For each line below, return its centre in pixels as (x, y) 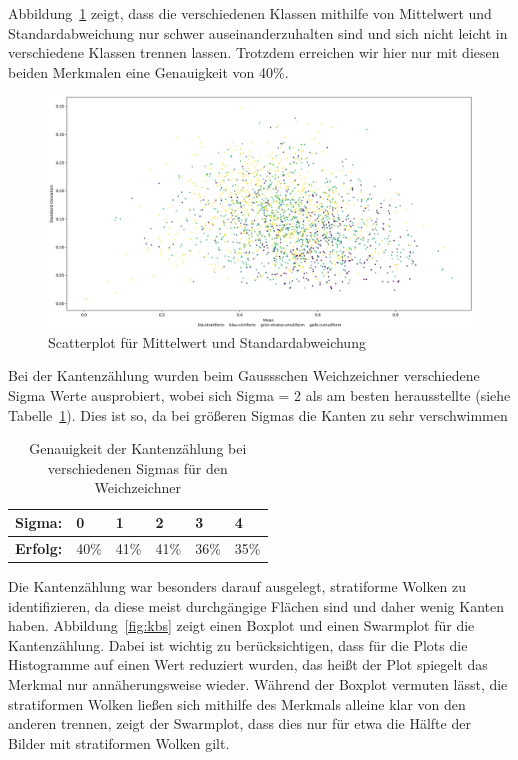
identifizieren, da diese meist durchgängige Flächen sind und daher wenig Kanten (256, 605)
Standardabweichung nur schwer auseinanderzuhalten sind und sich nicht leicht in (258, 32)
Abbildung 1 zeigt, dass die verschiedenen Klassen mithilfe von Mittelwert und (250, 13)
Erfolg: (39, 547)
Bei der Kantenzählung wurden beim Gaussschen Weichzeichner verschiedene (244, 375)
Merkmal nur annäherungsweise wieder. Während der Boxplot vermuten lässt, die (258, 683)
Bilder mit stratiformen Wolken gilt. (119, 742)
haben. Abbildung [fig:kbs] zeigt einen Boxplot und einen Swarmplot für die (241, 625)
